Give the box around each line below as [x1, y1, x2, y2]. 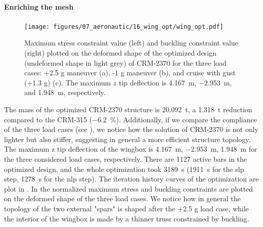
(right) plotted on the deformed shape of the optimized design [24, 48, 216, 58]
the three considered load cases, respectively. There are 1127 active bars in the [4, 153, 247, 164]
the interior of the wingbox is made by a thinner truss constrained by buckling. [4, 213, 249, 223]
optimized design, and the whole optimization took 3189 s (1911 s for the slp [4, 163, 244, 174]
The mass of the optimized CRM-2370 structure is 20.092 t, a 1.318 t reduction [4, 104, 252, 115]
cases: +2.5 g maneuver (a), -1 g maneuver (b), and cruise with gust [24, 67, 236, 78]
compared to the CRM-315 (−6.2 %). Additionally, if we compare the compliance [4, 114, 257, 124]
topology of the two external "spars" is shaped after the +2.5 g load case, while [4, 203, 249, 213]
